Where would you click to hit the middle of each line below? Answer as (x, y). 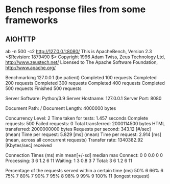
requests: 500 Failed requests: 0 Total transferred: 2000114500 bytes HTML (85, 123)
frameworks (32, 20)
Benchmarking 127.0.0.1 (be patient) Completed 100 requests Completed (81, 77)
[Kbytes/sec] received (29, 145)
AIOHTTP (21, 39)
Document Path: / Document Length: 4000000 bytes (61, 108)
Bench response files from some (76, 9)
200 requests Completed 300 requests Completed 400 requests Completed (85, 83)
